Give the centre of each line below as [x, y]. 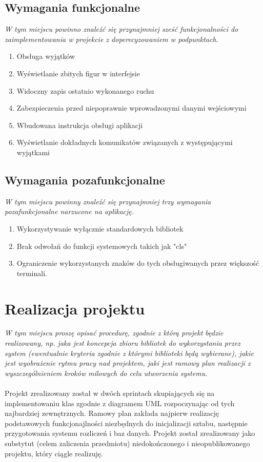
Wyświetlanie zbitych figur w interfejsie [78, 73]
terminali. [32, 273]
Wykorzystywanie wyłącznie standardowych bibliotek [100, 228]
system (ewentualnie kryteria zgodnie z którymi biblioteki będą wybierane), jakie [129, 353]
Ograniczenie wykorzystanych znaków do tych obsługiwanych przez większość [138, 263]
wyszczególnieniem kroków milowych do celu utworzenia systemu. [106, 373]
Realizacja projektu [75, 308]
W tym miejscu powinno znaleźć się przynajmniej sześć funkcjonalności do [122, 29]
